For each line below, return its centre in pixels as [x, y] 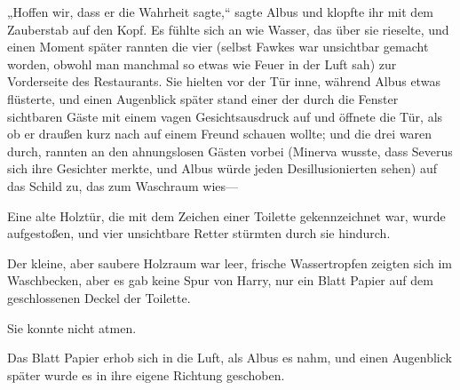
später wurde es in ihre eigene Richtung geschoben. [146, 374]
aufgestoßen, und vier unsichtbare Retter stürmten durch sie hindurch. [199, 233]
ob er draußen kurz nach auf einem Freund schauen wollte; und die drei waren [220, 134]
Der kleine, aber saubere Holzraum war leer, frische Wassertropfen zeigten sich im [230, 263]
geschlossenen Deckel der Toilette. [99, 297]
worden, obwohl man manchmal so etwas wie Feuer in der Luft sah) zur [202, 64]
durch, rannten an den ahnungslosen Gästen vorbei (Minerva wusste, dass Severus [230, 151]
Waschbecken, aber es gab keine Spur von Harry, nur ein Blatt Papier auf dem [220, 280]
